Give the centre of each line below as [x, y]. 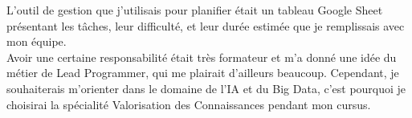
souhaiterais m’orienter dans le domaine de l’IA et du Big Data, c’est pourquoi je [206, 88]
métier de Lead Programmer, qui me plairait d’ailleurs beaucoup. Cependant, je [203, 73]
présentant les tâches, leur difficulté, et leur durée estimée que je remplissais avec [206, 25]
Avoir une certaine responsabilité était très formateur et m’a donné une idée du [202, 57]
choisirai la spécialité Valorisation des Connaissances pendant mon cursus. [189, 104]
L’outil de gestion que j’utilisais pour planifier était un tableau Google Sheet [195, 10]
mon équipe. [37, 41]
